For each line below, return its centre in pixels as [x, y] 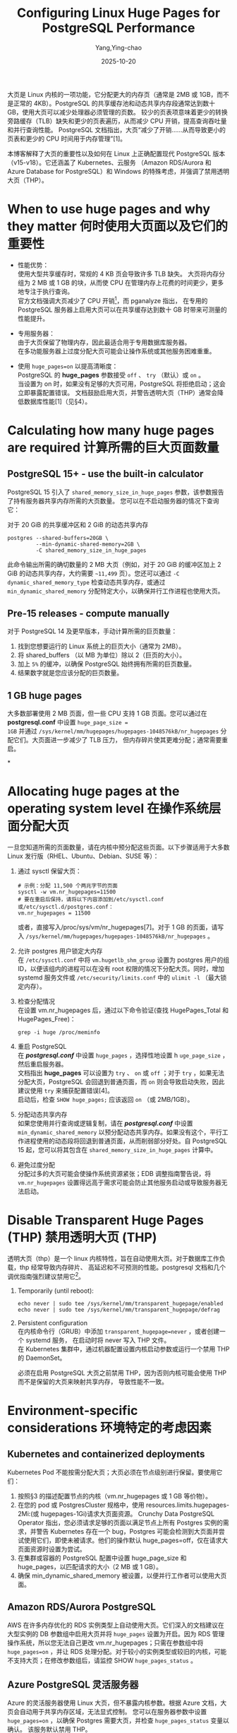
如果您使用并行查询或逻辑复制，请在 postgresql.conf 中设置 [105, 1123]
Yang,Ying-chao [119, 47]
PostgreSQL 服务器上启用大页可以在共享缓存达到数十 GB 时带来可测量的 [122, 310]
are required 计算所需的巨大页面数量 [114, 447]
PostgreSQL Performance [119, 28]
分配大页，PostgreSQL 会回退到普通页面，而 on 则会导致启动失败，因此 [121, 1082]
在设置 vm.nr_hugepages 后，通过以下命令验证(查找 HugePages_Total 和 [123, 1010]
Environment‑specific [73, 1410]
